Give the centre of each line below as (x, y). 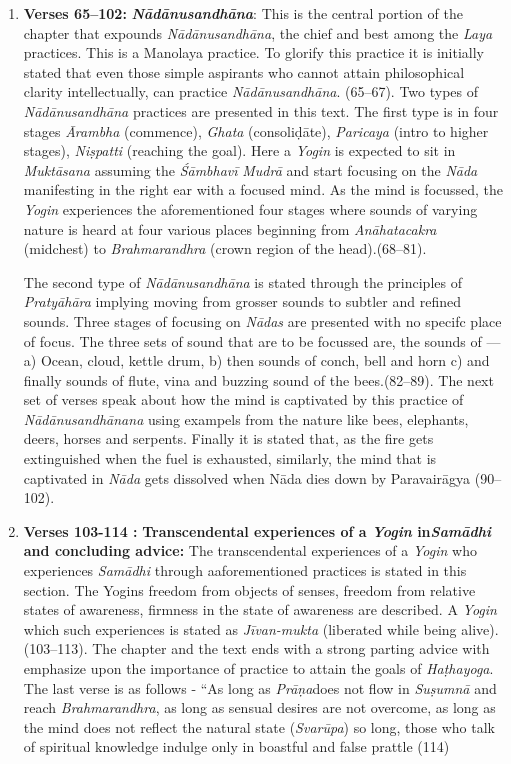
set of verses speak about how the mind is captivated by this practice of (243, 399)
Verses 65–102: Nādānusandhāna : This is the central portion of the (243, 13)
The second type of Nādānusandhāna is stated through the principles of (242, 281)
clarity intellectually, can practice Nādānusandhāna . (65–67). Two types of (251, 91)
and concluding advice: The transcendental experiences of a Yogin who (250, 550)
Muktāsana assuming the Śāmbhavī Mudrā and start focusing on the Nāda (250, 169)
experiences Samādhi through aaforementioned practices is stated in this (245, 570)
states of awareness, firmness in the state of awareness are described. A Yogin (260, 609)
